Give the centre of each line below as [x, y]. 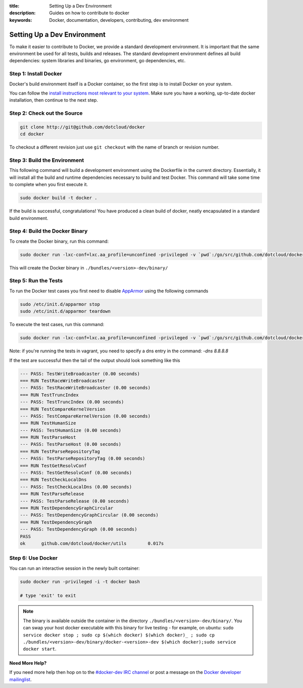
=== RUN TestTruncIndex [49, 395]
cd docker [32, 134]
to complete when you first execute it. [49, 185]
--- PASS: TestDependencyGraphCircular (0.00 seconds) [89, 515]
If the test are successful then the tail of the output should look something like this [95, 360]
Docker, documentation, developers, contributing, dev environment [119, 20]
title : [14, 6]
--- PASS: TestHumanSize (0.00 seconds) [70, 430]
